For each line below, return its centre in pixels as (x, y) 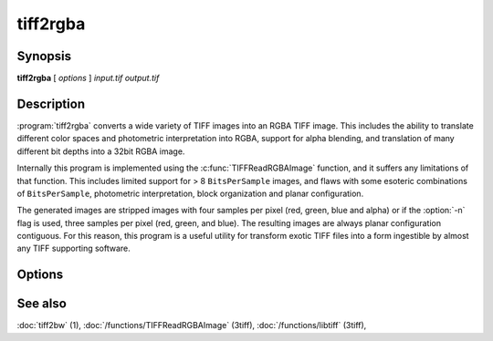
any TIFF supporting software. (74, 248)
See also (42, 304)
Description (51, 103)
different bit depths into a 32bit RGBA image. (101, 151)
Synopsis (44, 56)
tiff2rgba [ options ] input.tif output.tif (88, 78)
